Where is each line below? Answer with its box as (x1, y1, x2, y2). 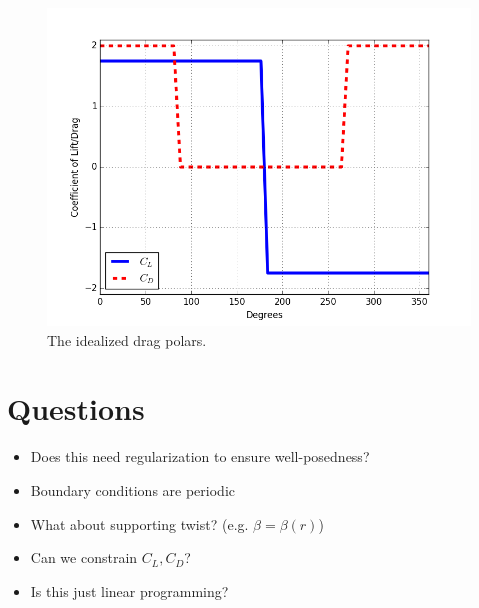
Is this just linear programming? (30, 580, 229, 601)
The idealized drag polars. (47, 329, 207, 350)
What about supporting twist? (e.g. (30, 513, 249, 534)
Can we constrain (30, 547, 138, 568)
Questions (7, 388, 145, 429)
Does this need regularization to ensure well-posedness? (30, 446, 370, 467)
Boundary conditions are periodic (30, 479, 236, 500)
